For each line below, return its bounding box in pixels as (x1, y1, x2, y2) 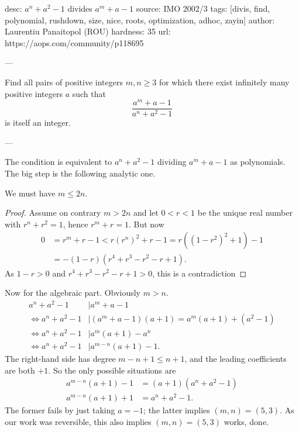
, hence (63, 217, 88, 230)
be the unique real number (197, 206, 293, 219)
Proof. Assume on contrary (5, 206, 101, 219)
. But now (128, 217, 164, 230)
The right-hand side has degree (5, 352, 116, 365)
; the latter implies (143, 404, 210, 416)
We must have (5, 186, 56, 199)
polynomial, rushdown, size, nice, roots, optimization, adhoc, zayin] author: (5, 13, 275, 26)
